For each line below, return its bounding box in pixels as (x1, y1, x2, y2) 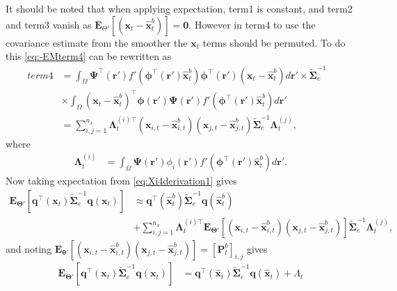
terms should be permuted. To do (202, 35, 346, 49)
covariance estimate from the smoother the (6, 35, 188, 49)
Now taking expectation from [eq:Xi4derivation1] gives (6, 173, 237, 188)
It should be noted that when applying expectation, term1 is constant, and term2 (6, 1, 353, 15)
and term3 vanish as (6, 17, 92, 31)
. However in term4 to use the (188, 17, 316, 31)
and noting (6, 241, 52, 255)
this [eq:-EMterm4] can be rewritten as (6, 49, 172, 63)
